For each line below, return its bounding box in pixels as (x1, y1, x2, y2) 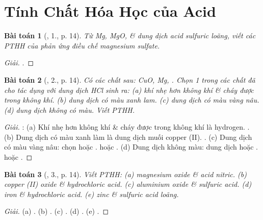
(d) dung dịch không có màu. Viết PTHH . (4, 104, 135, 115)
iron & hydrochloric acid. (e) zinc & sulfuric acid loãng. (4, 188, 179, 199)
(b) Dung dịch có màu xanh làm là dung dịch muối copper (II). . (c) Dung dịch (4, 131, 252, 142)
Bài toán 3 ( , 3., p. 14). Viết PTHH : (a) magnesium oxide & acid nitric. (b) (4, 168, 247, 179)
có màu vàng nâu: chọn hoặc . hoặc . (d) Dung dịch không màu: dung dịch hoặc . (4, 141, 258, 152)
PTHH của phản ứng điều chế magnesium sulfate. (4, 40, 160, 51)
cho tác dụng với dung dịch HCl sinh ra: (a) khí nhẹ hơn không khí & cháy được (4, 84, 254, 95)
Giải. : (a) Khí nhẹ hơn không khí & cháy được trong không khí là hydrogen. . (4, 121, 250, 132)
